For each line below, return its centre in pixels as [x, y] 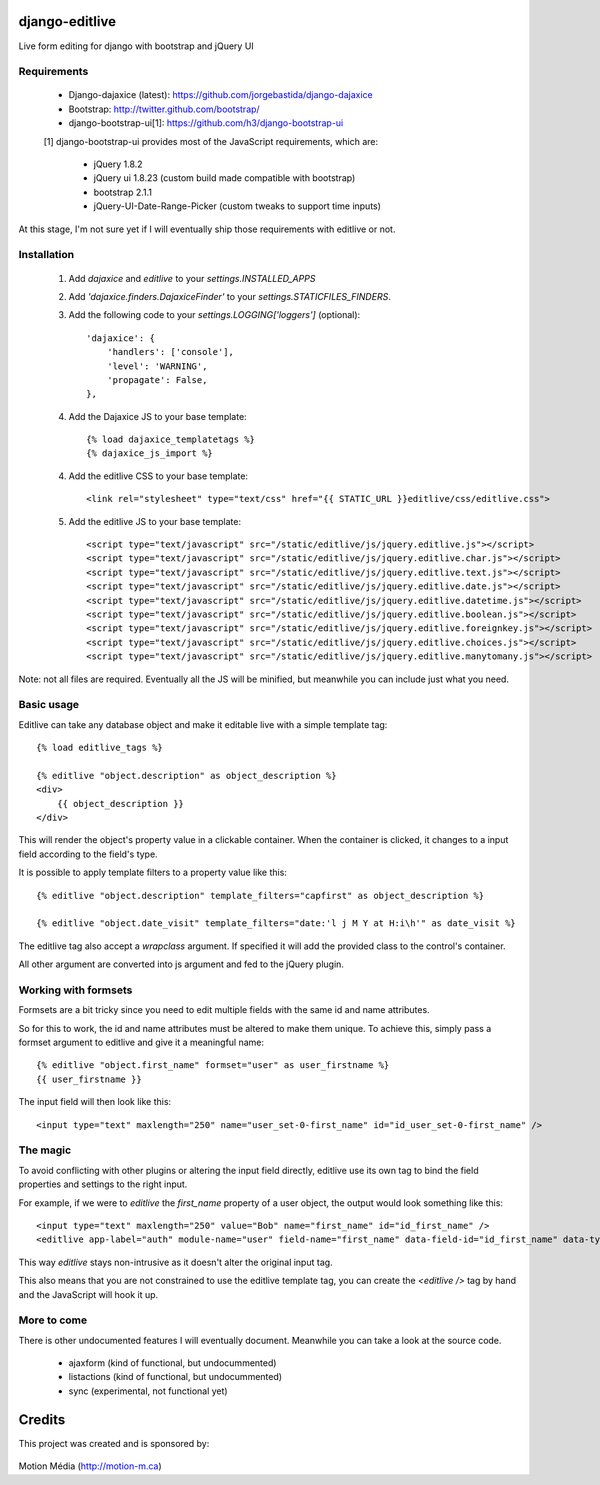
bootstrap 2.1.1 [122, 192]
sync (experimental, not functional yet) [148, 1391]
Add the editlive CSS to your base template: [158, 476]
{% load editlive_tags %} [100, 748]
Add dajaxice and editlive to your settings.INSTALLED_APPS [192, 278]
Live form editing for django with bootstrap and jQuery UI [136, 46]
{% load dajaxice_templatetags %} [170, 439]
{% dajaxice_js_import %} [150, 453]
